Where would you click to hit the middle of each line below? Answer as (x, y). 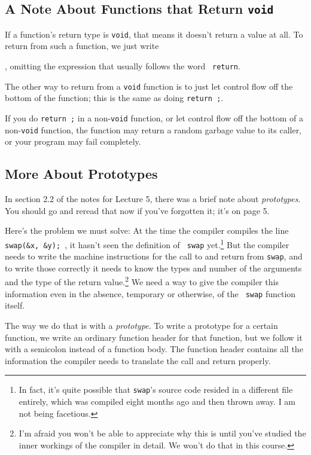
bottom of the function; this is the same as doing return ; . (114, 98)
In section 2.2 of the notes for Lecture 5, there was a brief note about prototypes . (153, 199)
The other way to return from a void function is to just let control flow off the (149, 86)
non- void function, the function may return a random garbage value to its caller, (153, 129)
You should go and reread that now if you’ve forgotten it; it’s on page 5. (137, 210)
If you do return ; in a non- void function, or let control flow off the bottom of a (154, 118)
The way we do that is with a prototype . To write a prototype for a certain (141, 325)
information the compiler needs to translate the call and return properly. (138, 360)
